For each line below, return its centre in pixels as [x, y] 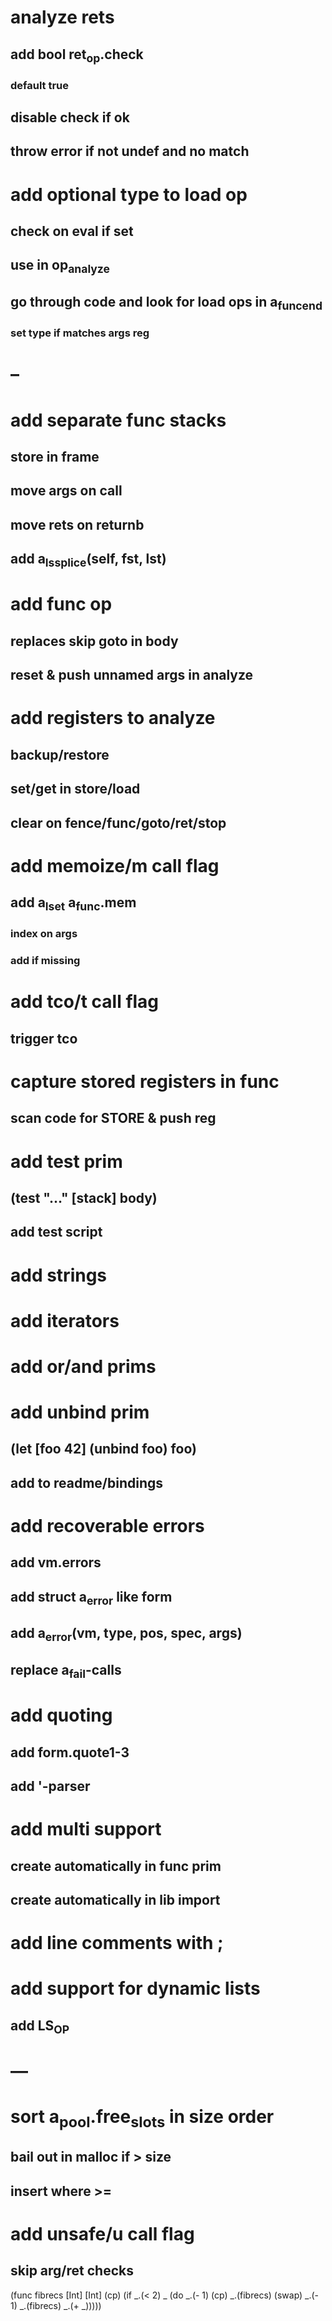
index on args [44, 934]
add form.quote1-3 [70, 1752]
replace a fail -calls [66, 1671]
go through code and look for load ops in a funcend [166, 303]
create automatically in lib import [115, 1900]
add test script [56, 1232]
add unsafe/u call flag [102, 2233]
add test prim [66, 1161]
